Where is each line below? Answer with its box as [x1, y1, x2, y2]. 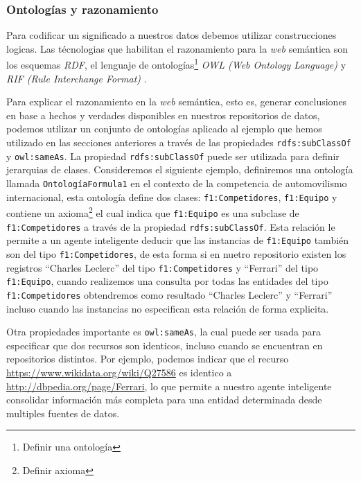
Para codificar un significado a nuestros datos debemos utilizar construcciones [6, 28, 337, 42]
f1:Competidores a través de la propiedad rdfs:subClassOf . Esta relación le [6, 219, 335, 234]
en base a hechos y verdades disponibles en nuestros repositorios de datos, [6, 107, 320, 122]
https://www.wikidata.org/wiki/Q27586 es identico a [6, 365, 232, 379]
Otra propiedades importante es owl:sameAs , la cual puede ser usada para [6, 324, 321, 339]
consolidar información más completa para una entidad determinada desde [6, 392, 322, 407]
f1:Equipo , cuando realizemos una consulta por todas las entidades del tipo [6, 274, 328, 288]
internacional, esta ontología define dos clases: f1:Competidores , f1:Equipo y [6, 189, 337, 204]
